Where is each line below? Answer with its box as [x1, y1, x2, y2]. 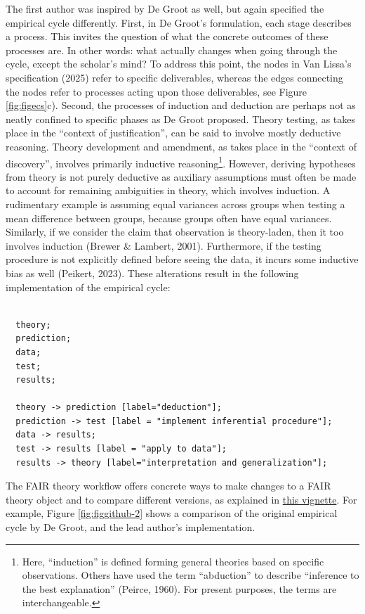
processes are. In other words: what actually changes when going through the [6, 42, 338, 57]
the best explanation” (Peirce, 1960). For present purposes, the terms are [22, 581, 337, 596]
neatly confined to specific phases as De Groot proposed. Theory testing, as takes [6, 111, 355, 126]
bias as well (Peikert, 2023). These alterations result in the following [6, 265, 299, 280]
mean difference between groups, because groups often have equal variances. [6, 210, 332, 225]
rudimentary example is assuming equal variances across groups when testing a [6, 196, 345, 211]
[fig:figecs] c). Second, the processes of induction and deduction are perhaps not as [6, 98, 356, 113]
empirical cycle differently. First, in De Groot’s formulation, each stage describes [6, 15, 352, 30]
